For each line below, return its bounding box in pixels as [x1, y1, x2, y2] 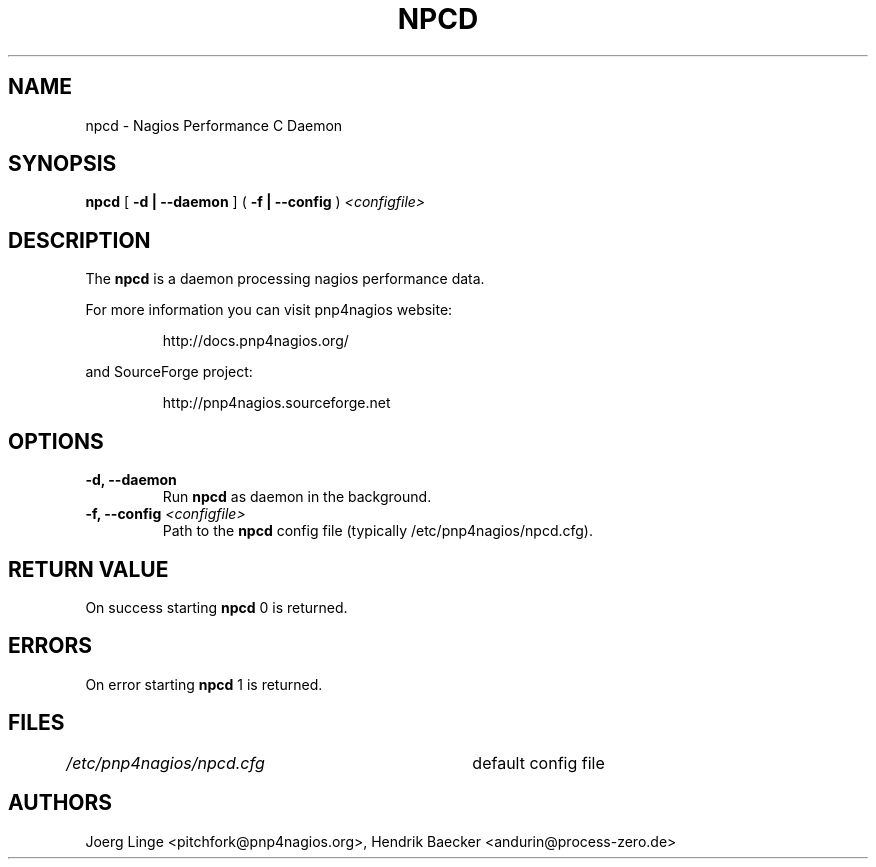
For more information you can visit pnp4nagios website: [85, 301, 453, 319]
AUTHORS [8, 790, 113, 816]
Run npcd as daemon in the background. [162, 488, 432, 506]
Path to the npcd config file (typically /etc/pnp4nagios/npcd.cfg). [162, 522, 593, 540]
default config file [472, 752, 605, 773]
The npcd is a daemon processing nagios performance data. [85, 270, 485, 288]
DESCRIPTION [8, 227, 151, 253]
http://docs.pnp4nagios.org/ [162, 332, 349, 350]
